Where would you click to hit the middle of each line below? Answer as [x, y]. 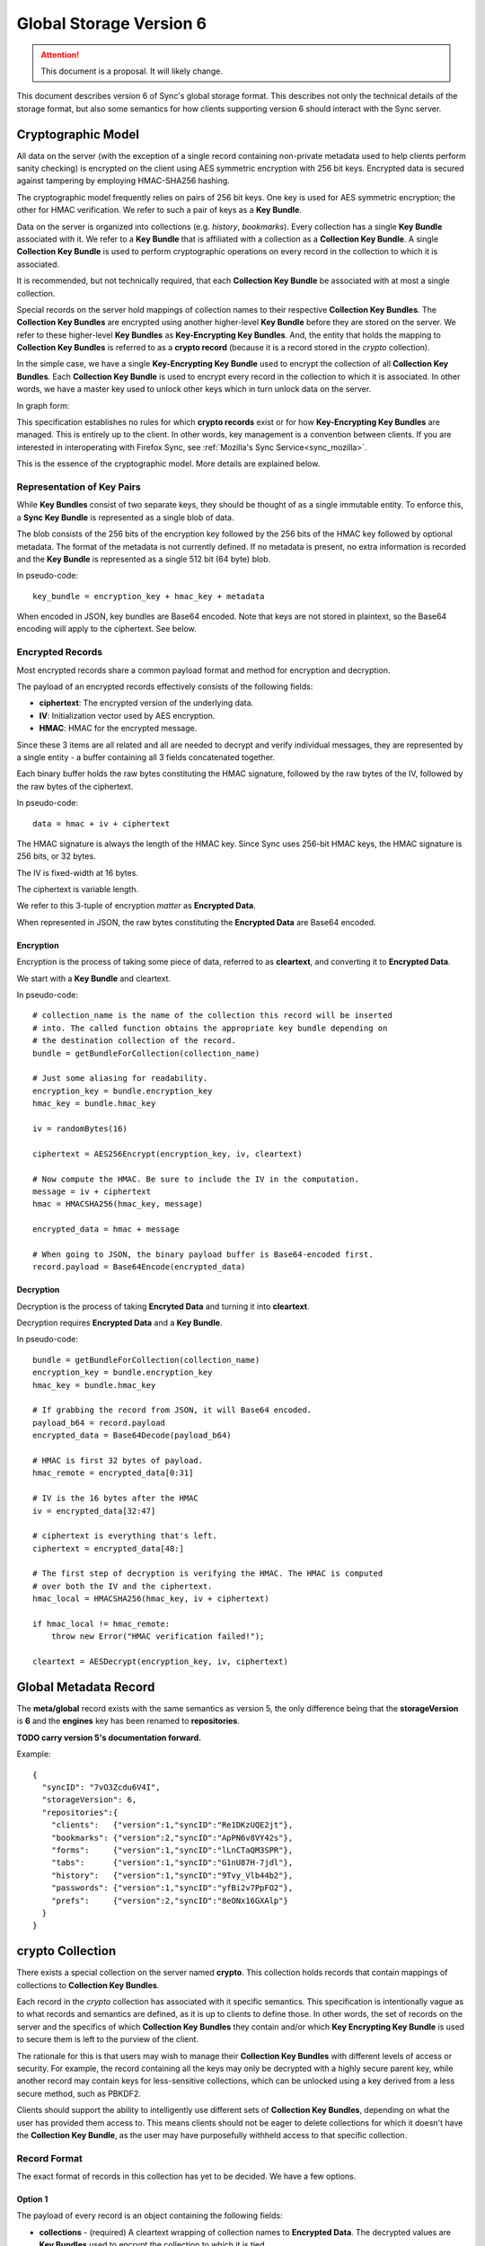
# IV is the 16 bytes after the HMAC [116, 1499]
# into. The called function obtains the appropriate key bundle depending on [210, 1028]
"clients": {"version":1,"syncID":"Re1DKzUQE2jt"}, [172, 1825]
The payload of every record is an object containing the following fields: [150, 2215]
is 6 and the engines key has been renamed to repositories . [128, 1721]
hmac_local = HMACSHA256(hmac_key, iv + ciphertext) [151, 1599]
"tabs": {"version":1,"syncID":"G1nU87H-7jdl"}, [172, 1863]
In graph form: [43, 405]
